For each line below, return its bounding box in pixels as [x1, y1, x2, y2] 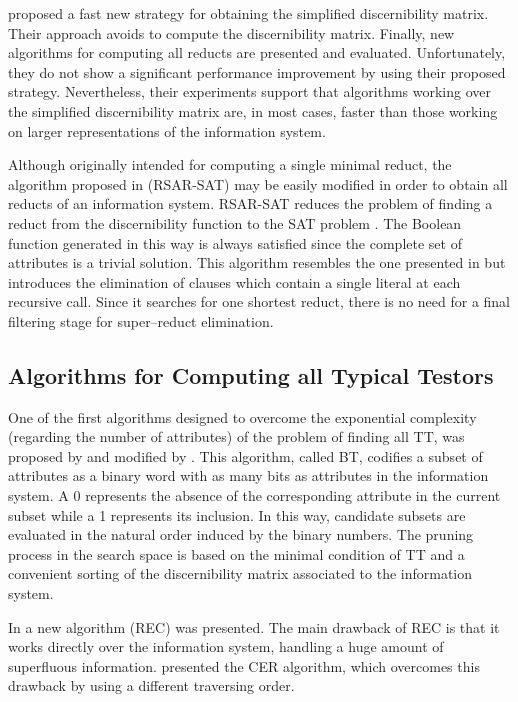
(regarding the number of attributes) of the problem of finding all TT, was [8, 426, 465, 447]
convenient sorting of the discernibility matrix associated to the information [8, 563, 473, 584]
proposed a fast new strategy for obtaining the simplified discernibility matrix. [8, 3, 489, 23]
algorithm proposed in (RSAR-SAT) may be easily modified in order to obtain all [8, 173, 508, 194]
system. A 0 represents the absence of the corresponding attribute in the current [8, 485, 501, 506]
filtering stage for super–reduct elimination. [8, 310, 274, 331]
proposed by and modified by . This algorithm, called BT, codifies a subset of [8, 445, 483, 466]
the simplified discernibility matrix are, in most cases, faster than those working [8, 100, 498, 121]
